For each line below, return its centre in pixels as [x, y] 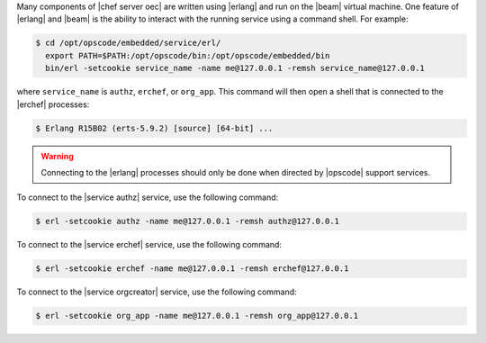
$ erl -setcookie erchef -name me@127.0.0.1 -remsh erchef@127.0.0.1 [192, 269]
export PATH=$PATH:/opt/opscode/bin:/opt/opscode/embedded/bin [188, 55]
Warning [57, 156]
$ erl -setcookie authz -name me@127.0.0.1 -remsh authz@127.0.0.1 [188, 221]
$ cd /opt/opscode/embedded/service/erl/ [128, 43]
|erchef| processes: [53, 104]
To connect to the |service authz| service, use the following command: [148, 197]
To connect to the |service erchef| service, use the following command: [149, 245]
